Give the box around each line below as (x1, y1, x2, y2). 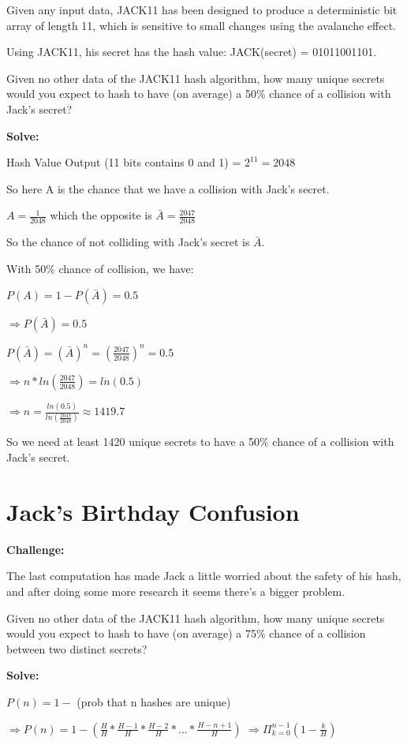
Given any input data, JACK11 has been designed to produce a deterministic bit (6, 2, 398, 17)
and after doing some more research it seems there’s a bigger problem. (6, 582, 345, 599)
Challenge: (6, 541, 65, 557)
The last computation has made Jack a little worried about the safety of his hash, (6, 567, 401, 584)
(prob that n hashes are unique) (77, 693, 231, 709)
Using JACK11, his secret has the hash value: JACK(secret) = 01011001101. (6, 43, 377, 60)
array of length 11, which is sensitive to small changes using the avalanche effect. (6, 17, 396, 33)
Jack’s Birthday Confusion (6, 495, 300, 527)
